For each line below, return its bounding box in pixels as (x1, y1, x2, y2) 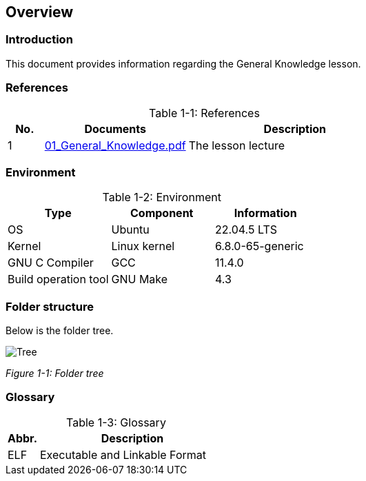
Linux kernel (111, 239, 175, 254)
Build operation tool (8, 272, 109, 287)
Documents (84, 121, 146, 136)
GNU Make (111, 272, 168, 287)
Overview (6, 3, 74, 21)
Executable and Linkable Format (39, 447, 206, 462)
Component (130, 206, 194, 221)
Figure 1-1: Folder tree (6, 367, 104, 380)
